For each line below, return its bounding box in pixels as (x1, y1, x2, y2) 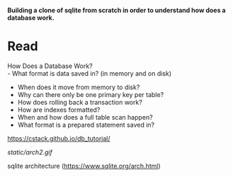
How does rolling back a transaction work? (17, 98, 143, 106)
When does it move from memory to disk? (17, 83, 140, 91)
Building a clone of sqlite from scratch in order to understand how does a (7, 6, 226, 14)
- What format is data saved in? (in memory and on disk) (7, 69, 172, 77)
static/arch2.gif (7, 148, 53, 156)
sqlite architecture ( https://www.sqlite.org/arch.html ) (7, 161, 161, 170)
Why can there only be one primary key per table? (17, 90, 164, 98)
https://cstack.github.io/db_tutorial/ (7, 134, 111, 142)
